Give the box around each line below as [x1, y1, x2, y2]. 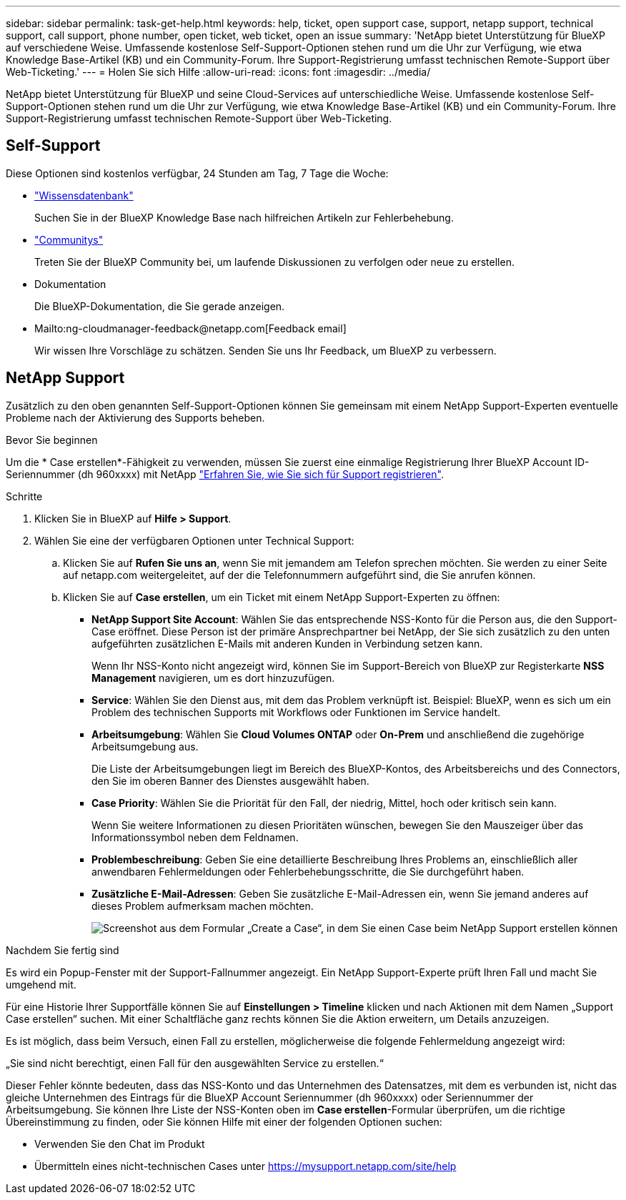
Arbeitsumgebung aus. [91, 740, 199, 753]
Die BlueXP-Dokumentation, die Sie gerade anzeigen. [34, 299, 285, 312]
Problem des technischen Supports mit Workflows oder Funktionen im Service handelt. [91, 705, 501, 718]
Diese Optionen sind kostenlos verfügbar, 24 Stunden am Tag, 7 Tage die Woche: [6, 167, 389, 179]
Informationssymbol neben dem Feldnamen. [91, 830, 299, 843]
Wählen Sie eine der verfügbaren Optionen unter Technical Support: [34, 534, 354, 547]
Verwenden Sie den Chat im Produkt [34, 1137, 205, 1150]
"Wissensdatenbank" [34, 189, 134, 202]
